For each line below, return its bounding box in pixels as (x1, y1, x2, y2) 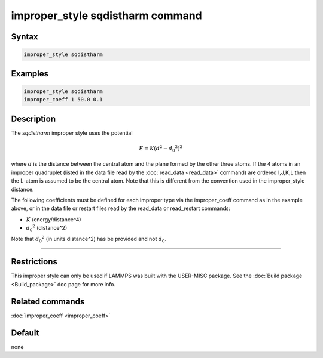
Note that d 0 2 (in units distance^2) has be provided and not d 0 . (11, 234, 167, 244)
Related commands (11, 296, 85, 307)
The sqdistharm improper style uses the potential (11, 129, 133, 137)
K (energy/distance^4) (26, 215, 81, 223)
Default (11, 328, 39, 338)
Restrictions (11, 257, 58, 267)
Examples (11, 69, 49, 79)
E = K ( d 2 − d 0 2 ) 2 (139, 144, 182, 153)
